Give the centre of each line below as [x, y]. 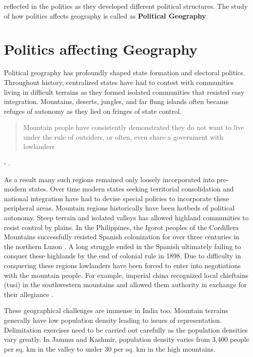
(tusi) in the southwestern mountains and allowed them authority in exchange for [126, 284]
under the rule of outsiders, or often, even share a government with [123, 136]
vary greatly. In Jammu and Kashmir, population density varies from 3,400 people [127, 339]
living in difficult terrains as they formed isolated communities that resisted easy [124, 92]
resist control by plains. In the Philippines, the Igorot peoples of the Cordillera [121, 227]
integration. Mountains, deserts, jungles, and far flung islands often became [116, 101]
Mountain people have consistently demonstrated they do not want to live [134, 127]
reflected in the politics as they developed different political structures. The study [126, 6]
